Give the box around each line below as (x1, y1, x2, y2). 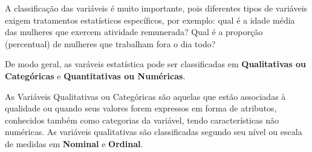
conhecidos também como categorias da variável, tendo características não (5, 113, 279, 126)
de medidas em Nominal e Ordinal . (5, 137, 143, 150)
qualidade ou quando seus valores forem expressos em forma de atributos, (5, 102, 277, 114)
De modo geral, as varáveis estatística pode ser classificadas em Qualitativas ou (5, 58, 307, 70)
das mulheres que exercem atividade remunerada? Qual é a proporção (5, 25, 263, 38)
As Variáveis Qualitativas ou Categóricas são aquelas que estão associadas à (5, 90, 286, 102)
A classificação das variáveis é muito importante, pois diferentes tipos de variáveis (5, 2, 308, 14)
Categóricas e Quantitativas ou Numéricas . (5, 69, 186, 82)
